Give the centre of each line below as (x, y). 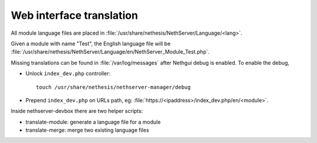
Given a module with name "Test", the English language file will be (91, 44)
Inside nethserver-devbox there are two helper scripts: (77, 111)
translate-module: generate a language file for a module (93, 122)
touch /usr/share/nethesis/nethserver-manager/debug (113, 87)
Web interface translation (74, 15)
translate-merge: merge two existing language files (87, 130)
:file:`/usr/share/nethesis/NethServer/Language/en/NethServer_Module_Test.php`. (110, 52)
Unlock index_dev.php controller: (68, 74)
